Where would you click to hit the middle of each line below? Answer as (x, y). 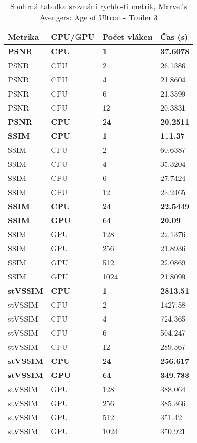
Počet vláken (127, 37)
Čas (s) (174, 37)
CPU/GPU (73, 37)
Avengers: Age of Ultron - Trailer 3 (98, 17)
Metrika (23, 37)
